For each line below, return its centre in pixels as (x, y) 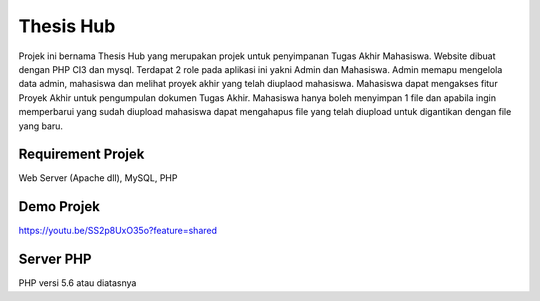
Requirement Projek (81, 154)
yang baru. (41, 126)
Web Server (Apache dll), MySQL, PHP (98, 178)
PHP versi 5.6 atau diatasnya (77, 283)
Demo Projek (59, 206)
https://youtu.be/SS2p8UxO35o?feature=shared (118, 231)
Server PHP (55, 259)
